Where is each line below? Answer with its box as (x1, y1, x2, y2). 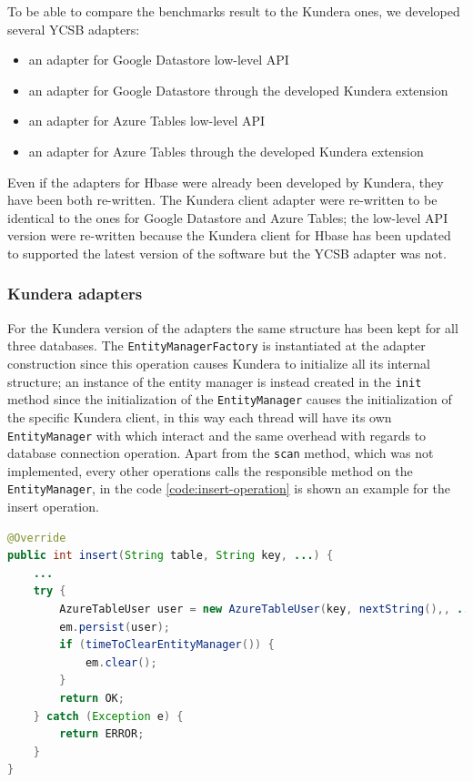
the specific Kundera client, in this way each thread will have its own (7, 407, 392, 426)
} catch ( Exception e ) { (33, 709, 184, 723)
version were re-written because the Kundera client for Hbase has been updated (7, 226, 451, 245)
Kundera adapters (7, 282, 143, 305)
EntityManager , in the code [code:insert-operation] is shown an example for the (7, 479, 450, 498)
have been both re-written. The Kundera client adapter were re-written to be (7, 190, 438, 209)
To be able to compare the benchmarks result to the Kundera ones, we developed (7, 2, 460, 20)
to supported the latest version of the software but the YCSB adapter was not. (7, 243, 447, 262)
